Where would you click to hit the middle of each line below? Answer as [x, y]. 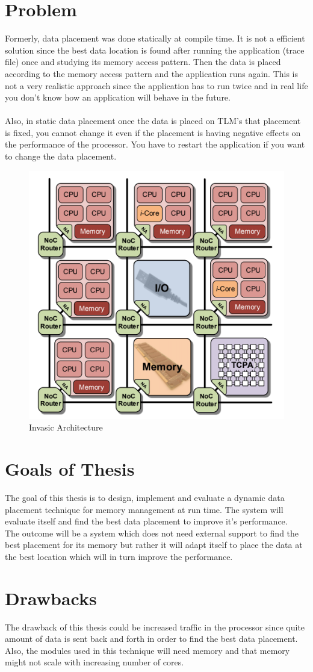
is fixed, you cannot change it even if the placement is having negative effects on [153, 132]
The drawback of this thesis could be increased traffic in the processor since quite [155, 627]
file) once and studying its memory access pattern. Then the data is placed [143, 62]
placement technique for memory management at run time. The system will [144, 509]
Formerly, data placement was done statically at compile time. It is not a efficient [155, 38]
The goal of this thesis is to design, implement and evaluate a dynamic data [145, 497]
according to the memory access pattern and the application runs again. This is [152, 73]
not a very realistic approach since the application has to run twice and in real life [156, 85]
